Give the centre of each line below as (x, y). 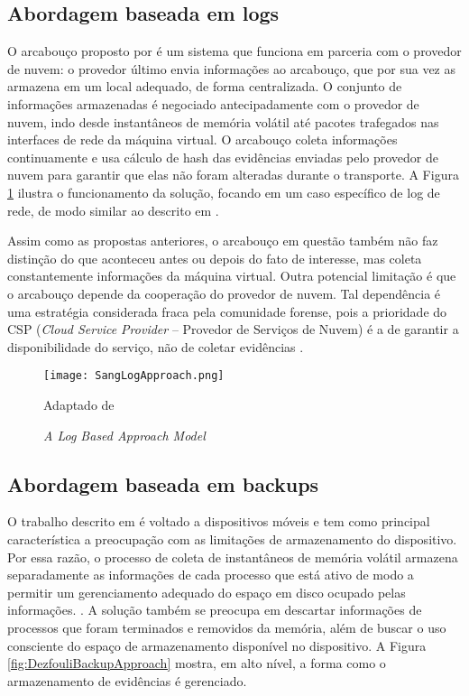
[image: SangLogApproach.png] (134, 376)
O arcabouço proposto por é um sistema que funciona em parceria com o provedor (234, 51)
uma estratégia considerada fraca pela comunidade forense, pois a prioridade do (227, 311)
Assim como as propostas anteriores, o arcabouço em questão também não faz (223, 241)
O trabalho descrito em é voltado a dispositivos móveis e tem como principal (219, 521)
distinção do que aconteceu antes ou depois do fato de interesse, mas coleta (215, 258)
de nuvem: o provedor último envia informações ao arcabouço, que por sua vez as (232, 68)
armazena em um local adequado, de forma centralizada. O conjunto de (205, 86)
